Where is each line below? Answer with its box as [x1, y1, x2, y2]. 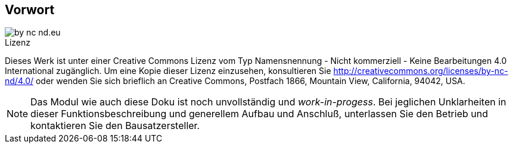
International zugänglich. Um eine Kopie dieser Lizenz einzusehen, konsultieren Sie [5, 66, 331, 76]
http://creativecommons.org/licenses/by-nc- [333, 66, 508, 76]
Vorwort [5, 2, 55, 17]
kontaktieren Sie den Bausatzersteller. [30, 120, 200, 132]
